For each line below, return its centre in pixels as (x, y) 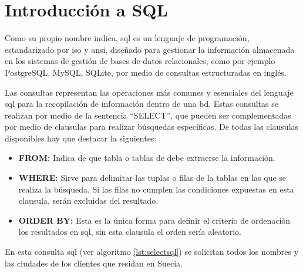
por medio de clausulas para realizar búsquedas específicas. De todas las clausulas (152, 127)
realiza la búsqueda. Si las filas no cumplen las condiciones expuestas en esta (156, 189)
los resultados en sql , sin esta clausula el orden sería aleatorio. (130, 232)
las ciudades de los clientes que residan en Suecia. (94, 263)
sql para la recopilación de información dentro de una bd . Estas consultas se (142, 104)
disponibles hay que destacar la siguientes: (81, 138)
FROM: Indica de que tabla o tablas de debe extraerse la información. (147, 158)
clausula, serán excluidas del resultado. (88, 200)
